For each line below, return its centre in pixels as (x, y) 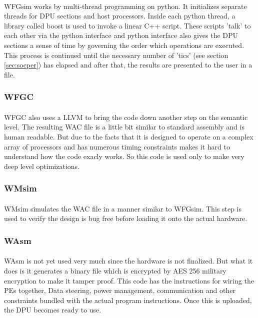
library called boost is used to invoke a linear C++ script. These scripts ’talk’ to (127, 25)
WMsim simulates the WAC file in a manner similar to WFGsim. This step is (123, 208)
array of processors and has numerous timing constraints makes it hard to (117, 146)
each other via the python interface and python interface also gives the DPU (121, 35)
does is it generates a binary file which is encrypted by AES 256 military (115, 270)
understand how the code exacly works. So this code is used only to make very (124, 156)
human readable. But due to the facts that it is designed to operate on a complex (129, 136)
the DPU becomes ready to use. (53, 310)
